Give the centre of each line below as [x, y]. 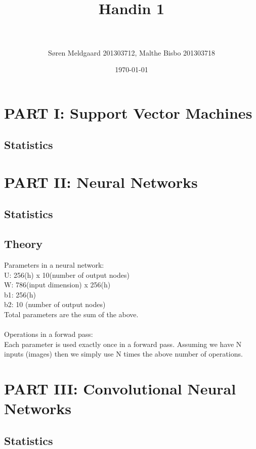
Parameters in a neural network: [54, 265]
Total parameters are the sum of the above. [71, 314]
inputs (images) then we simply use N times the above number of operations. [123, 354]
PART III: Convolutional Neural [120, 389]
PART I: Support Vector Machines [128, 112]
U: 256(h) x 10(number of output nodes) [67, 275]
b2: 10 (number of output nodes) [55, 304]
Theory [24, 244]
